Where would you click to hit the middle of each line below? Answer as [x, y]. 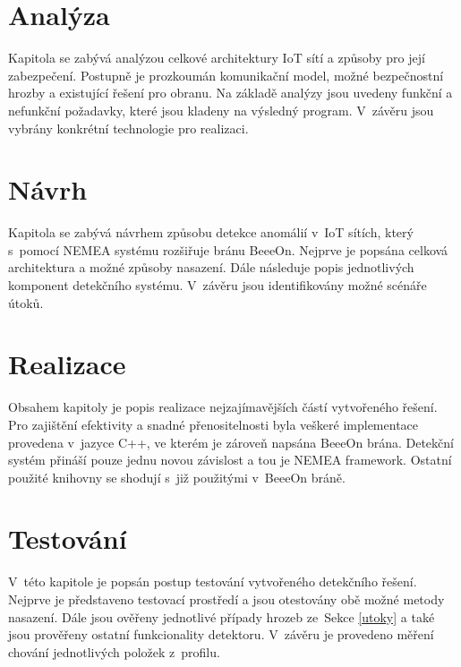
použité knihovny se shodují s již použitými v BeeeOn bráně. [177, 477]
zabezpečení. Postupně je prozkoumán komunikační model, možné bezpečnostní [226, 75]
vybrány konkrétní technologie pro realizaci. [128, 128]
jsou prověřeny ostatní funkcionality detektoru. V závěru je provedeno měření [221, 634]
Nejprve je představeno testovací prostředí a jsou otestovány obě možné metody [226, 599]
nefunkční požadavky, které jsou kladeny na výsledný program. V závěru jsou [221, 110]
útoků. [26, 302]
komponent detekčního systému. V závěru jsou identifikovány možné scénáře [218, 285]
